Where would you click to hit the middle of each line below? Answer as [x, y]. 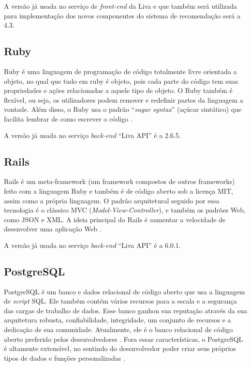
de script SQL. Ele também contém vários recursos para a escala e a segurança [120, 301]
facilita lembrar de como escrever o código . [68, 118]
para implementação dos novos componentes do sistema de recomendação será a [122, 15]
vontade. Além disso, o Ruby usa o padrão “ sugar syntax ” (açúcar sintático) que [123, 109]
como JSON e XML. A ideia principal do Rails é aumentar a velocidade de [115, 219]
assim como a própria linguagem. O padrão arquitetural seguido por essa [112, 200]
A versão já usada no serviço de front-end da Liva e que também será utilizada [121, 6]
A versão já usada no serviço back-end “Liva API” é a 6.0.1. [92, 245]
